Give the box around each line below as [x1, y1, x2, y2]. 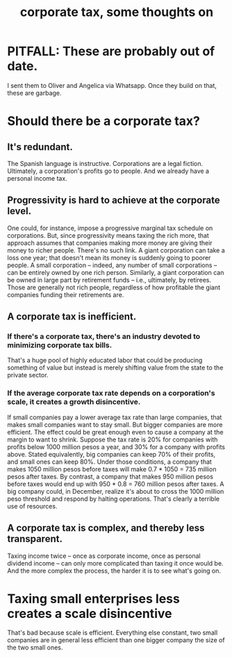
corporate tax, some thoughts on [19, 4, 214, 20]
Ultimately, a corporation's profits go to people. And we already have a [7, 167, 210, 175]
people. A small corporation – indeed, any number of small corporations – [7, 261, 217, 269]
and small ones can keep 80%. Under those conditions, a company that [7, 458, 212, 466]
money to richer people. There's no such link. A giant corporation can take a [7, 246, 226, 255]
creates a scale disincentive [7, 605, 172, 621]
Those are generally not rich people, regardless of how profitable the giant [7, 283, 221, 292]
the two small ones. [7, 643, 63, 652]
